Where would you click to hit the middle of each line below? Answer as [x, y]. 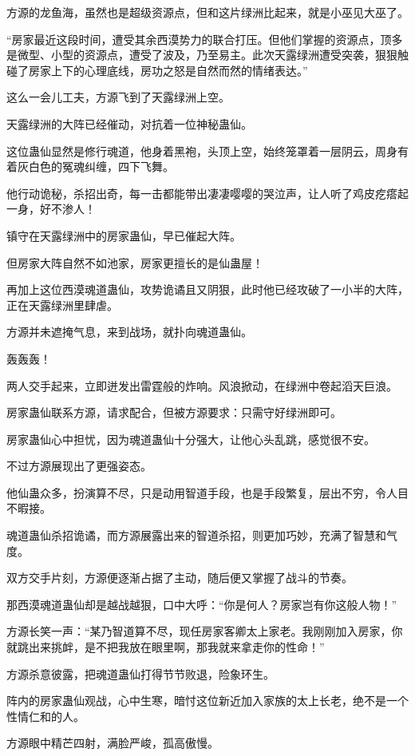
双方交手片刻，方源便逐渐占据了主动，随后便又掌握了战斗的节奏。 [180, 578]
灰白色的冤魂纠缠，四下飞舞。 [95, 166]
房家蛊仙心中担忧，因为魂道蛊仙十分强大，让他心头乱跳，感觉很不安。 [191, 439]
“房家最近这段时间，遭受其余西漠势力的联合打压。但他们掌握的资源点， [194, 39]
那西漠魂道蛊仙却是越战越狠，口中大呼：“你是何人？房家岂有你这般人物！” [202, 604]
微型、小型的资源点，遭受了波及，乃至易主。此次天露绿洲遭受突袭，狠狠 [207, 55]
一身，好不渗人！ [51, 209]
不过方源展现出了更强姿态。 [79, 466]
